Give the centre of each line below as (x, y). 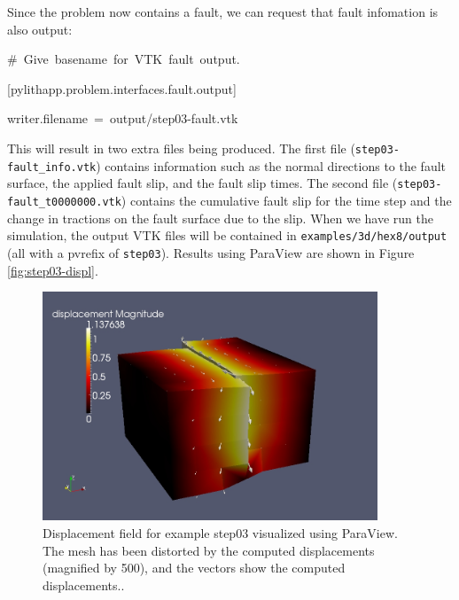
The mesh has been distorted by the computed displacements (209, 550)
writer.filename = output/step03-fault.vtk (123, 118)
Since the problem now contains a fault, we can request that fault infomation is (223, 12)
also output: (40, 29)
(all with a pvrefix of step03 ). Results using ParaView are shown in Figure (211, 252)
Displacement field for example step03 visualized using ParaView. (220, 532)
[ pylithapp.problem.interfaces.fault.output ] (122, 88)
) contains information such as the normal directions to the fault (271, 165)
